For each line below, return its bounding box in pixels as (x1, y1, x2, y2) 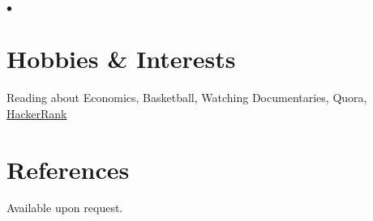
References (6, 152, 130, 185)
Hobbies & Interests (6, 42, 236, 75)
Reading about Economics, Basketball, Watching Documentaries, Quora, (6, 89, 367, 106)
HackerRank (6, 104, 67, 121)
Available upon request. (6, 199, 123, 216)
